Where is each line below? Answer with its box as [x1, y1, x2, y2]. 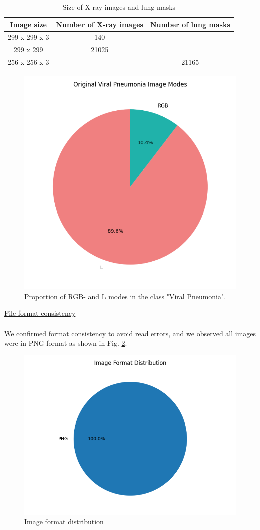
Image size [10, 19, 47, 29]
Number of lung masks [150, 19, 230, 29]
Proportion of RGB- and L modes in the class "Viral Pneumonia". [24, 291, 226, 301]
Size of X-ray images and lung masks [62, 2, 176, 12]
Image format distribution [24, 516, 104, 527]
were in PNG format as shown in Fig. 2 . [4, 338, 127, 348]
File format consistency [4, 308, 76, 319]
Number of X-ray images [56, 19, 143, 29]
